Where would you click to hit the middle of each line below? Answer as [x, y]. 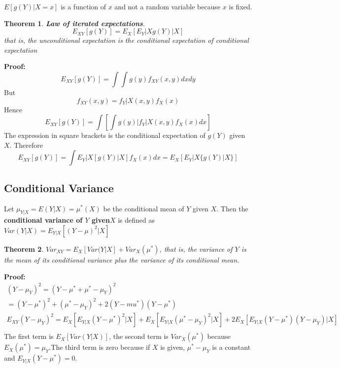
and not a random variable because [168, 6]
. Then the [232, 208]
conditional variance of [43, 220]
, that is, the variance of [196, 249]
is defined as [136, 220]
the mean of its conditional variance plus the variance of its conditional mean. [122, 259]
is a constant [231, 347]
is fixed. [240, 6]
